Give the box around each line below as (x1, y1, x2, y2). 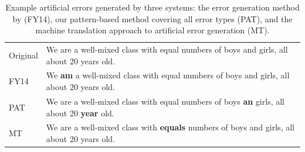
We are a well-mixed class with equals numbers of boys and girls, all (46, 121, 294, 133)
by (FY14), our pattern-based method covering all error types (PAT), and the (12, 12, 293, 25)
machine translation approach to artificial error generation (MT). (35, 24, 270, 36)
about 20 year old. (46, 106, 114, 119)
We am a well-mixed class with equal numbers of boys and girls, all (46, 69, 290, 81)
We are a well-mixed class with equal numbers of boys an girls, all (46, 95, 284, 107)
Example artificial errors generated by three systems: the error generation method (5, 1, 300, 13)
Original (9, 49, 38, 61)
